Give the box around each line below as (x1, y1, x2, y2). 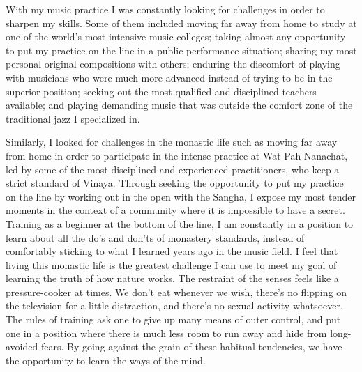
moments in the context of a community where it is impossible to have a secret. (6, 203, 345, 217)
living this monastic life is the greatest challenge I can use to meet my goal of (6, 257, 337, 272)
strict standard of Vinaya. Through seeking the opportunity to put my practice (6, 176, 344, 190)
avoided (6, 339, 38, 354)
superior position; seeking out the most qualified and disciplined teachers (6, 84, 317, 98)
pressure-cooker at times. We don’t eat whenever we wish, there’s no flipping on (6, 284, 347, 299)
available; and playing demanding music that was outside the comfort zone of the (6, 98, 353, 112)
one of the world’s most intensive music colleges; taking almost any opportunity (6, 29, 346, 44)
